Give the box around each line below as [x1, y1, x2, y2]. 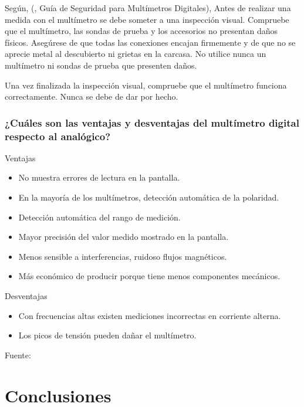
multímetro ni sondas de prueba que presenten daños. [5, 59, 197, 71]
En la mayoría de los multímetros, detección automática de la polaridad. [18, 191, 279, 203]
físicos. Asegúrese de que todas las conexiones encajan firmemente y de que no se [5, 36, 296, 48]
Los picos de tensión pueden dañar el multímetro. [18, 329, 197, 341]
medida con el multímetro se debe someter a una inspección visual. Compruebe [5, 13, 289, 25]
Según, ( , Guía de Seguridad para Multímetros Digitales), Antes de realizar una [5, 2, 291, 13]
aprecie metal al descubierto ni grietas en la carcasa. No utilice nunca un [5, 48, 266, 60]
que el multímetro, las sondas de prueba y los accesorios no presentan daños [5, 25, 278, 37]
